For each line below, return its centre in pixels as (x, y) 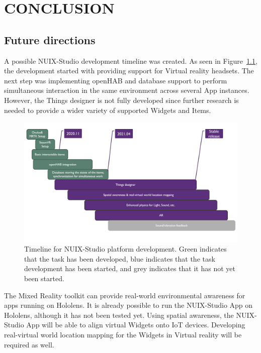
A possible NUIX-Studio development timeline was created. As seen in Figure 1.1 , (131, 61)
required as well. (29, 344)
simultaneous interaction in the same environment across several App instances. (127, 90)
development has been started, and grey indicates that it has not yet (130, 268)
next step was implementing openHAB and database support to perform (116, 80)
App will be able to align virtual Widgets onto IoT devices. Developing (136, 325)
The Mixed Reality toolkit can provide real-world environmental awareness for (125, 295)
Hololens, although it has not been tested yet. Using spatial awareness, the (119, 315)
